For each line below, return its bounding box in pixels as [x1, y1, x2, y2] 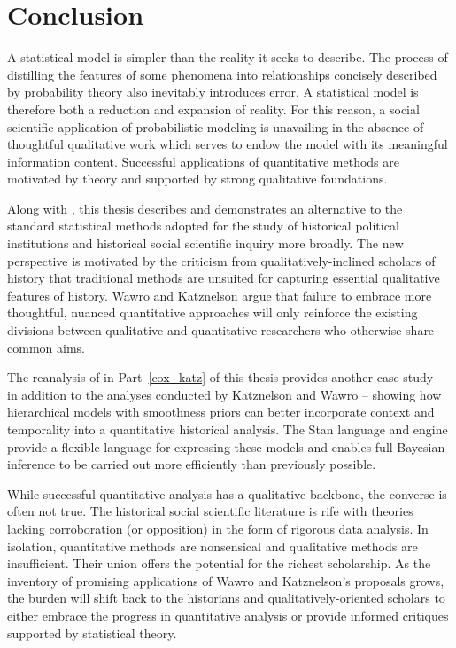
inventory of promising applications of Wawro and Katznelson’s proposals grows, [7, 571, 444, 589]
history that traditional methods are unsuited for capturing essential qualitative [7, 269, 440, 287]
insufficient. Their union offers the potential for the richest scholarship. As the [7, 554, 431, 573]
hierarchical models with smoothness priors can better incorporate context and [7, 402, 435, 421]
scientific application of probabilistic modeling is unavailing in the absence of [7, 117, 424, 136]
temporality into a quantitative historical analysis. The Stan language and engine [7, 420, 448, 438]
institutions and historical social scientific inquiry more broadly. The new [7, 234, 404, 253]
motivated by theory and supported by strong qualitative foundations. [7, 169, 388, 188]
